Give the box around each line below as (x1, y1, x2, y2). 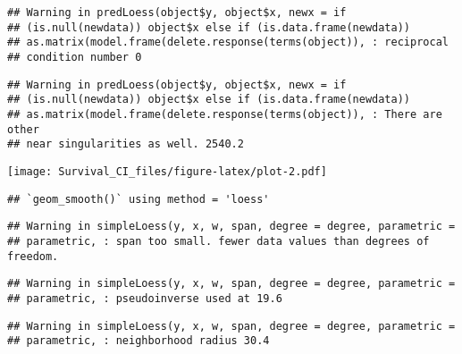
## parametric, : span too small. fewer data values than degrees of (7, 234, 430, 248)
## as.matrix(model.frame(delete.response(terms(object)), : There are (7, 107, 442, 121)
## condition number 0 (7, 50, 142, 63)
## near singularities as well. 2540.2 (7, 138, 244, 151)
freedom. (7, 249, 59, 263)
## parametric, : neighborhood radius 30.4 (7, 334, 270, 348)
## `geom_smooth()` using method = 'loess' (7, 192, 270, 206)
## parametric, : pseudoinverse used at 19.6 (7, 291, 282, 305)
